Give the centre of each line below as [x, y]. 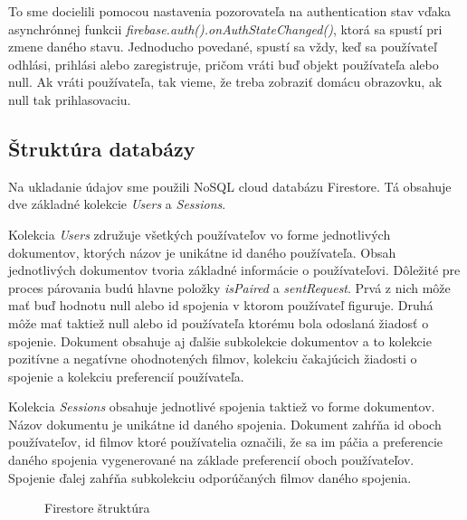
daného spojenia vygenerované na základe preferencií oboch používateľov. [211, 460]
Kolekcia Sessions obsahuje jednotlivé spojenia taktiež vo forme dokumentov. [222, 407]
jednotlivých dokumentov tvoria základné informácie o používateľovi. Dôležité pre [234, 270]
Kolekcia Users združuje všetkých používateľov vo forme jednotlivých [200, 234]
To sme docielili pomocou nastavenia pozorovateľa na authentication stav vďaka [230, 11]
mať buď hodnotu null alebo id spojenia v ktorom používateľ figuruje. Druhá [221, 305]
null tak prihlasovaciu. [70, 99]
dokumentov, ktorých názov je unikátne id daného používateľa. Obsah [202, 252]
